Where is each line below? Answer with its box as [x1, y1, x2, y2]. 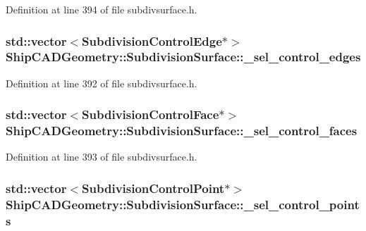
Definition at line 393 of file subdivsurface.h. [6, 149, 197, 164]
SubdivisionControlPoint [82, 179, 225, 196]
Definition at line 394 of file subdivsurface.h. [6, 2, 197, 16]
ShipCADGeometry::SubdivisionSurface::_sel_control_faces [6, 122, 358, 139]
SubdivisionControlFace [82, 106, 219, 123]
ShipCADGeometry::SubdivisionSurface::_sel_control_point [6, 195, 360, 213]
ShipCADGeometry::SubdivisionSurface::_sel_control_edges [6, 48, 361, 65]
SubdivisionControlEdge [82, 32, 222, 49]
